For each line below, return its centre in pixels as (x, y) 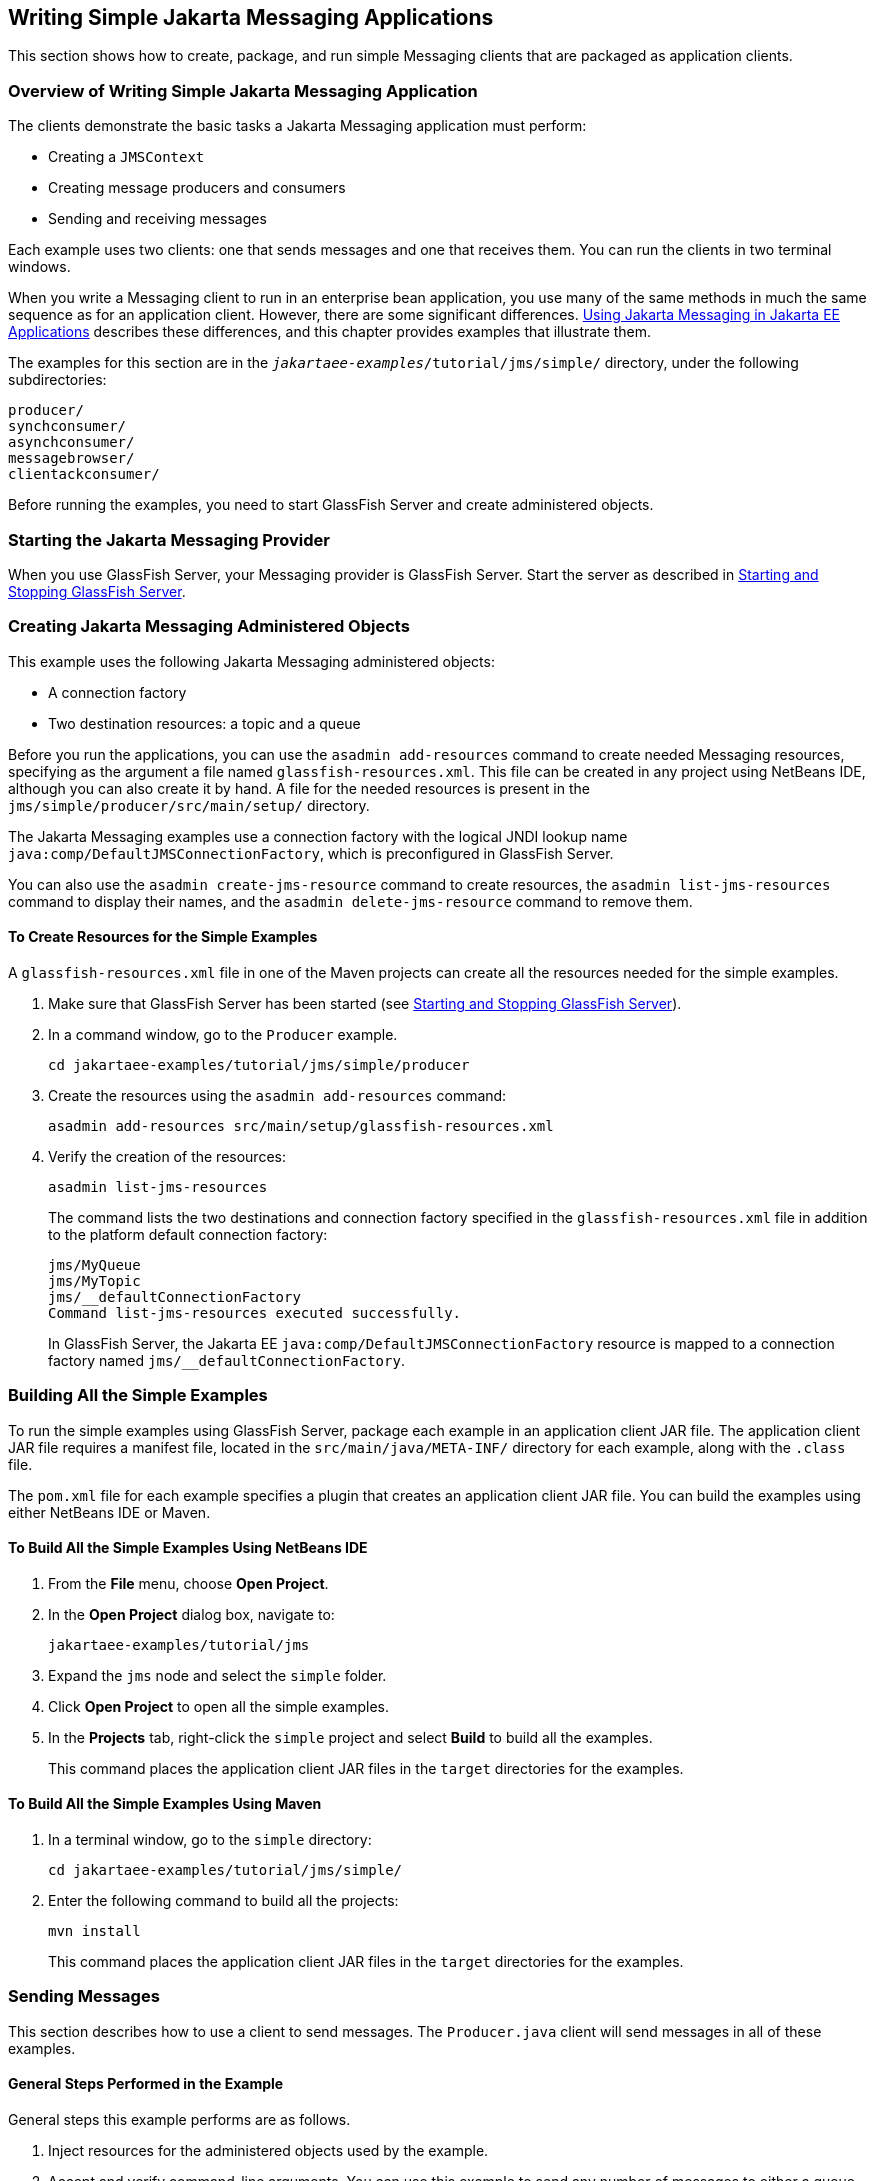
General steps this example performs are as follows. (179, 2120)
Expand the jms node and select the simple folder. (217, 1675)
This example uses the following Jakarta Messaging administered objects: (251, 661)
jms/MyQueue (94, 1264)
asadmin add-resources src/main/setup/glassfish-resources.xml (301, 1125)
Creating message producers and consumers (197, 188)
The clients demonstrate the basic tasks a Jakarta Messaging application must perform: (297, 126)
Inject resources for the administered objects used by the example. (268, 2151)
